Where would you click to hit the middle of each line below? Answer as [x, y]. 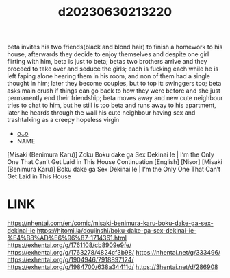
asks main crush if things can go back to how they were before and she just [114, 91]
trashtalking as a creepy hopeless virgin [63, 120]
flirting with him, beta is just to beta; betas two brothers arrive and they [107, 62]
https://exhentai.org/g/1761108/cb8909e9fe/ [69, 245]
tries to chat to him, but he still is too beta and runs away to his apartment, [112, 105]
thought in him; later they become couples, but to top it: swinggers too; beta [114, 84]
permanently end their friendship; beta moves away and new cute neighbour [115, 98]
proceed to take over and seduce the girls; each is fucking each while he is [113, 69]
